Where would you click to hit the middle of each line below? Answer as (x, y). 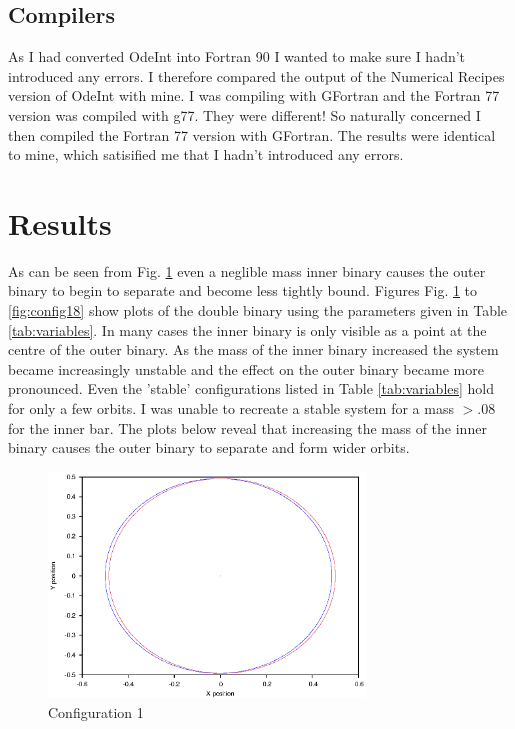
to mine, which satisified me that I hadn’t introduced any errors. (206, 154)
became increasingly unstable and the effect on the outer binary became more (246, 368)
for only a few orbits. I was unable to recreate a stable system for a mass (231, 408)
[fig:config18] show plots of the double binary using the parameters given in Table (258, 310)
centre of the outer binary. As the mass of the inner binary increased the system (253, 349)
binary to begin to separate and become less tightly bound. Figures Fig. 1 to (243, 290)
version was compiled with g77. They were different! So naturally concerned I (244, 114)
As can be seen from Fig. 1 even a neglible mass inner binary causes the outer (247, 270)
